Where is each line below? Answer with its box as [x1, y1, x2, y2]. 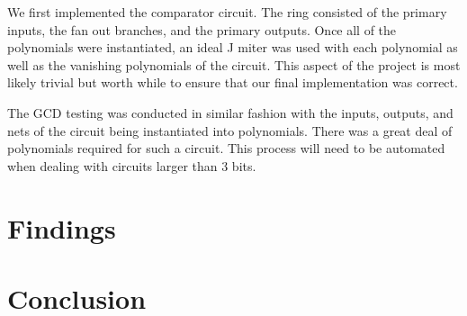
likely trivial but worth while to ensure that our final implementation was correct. [7, 73, 458, 92]
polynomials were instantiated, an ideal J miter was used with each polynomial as [7, 38, 458, 57]
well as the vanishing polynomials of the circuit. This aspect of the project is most [7, 55, 461, 74]
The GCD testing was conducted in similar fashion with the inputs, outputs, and [7, 103, 454, 122]
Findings [7, 209, 116, 246]
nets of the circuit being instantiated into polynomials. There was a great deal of [7, 121, 453, 140]
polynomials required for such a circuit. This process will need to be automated [7, 139, 445, 158]
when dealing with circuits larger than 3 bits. [7, 156, 256, 175]
